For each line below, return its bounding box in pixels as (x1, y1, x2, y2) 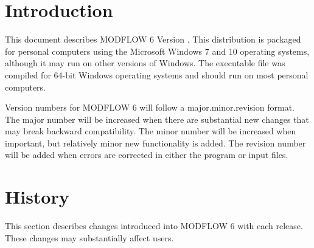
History (5, 184, 69, 209)
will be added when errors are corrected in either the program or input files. (5, 148, 288, 161)
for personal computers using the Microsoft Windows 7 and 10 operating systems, (5, 44, 310, 57)
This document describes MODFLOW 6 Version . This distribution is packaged (5, 33, 301, 46)
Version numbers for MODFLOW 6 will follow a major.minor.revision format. (5, 101, 295, 114)
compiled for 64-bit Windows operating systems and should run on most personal (5, 68, 309, 81)
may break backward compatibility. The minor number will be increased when (5, 125, 296, 137)
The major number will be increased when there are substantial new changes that (5, 112, 309, 125)
